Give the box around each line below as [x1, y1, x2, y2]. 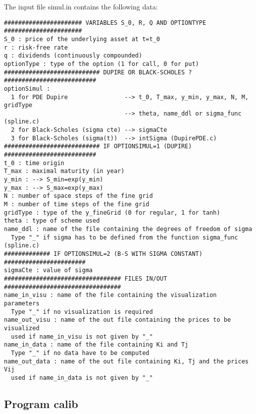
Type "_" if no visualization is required [11, 308, 153, 315]
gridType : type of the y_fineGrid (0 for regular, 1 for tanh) [4, 209, 220, 216]
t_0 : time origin [4, 159, 64, 167]
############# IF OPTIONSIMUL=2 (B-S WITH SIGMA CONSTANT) [4, 250, 203, 257]
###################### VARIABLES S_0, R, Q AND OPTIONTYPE [4, 19, 206, 26]
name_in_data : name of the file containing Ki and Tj [4, 341, 189, 349]
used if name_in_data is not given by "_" [11, 374, 153, 381]
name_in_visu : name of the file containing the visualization [4, 292, 217, 299]
